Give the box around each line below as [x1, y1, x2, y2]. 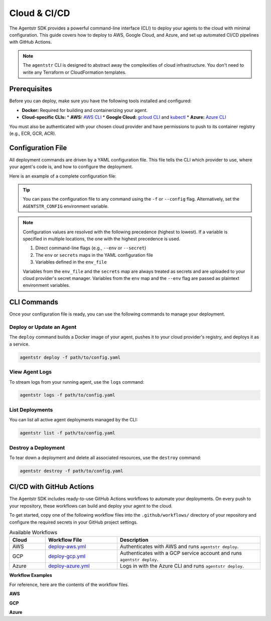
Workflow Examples [9, 572, 52, 578]
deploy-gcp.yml [48, 553, 86, 560]
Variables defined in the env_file [35, 259, 107, 265]
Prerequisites [9, 85, 52, 93]
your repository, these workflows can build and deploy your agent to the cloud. [9, 503, 173, 509]
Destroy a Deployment [9, 444, 65, 451]
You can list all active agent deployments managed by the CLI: [9, 417, 138, 423]
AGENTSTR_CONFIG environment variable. [23, 203, 109, 209]
